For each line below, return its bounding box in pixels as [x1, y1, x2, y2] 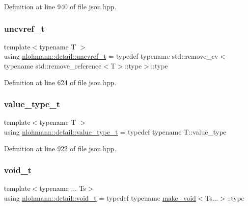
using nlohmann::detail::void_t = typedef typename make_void [4, 193, 196, 203]
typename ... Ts [39, 183, 86, 193]
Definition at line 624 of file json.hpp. [4, 77, 116, 87]
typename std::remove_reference [4, 61, 102, 70]
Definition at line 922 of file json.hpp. [4, 143, 116, 153]
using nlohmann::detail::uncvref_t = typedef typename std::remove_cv [4, 51, 219, 61]
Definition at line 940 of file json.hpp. [4, 1, 116, 11]
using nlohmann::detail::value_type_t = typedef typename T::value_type [4, 127, 226, 137]
